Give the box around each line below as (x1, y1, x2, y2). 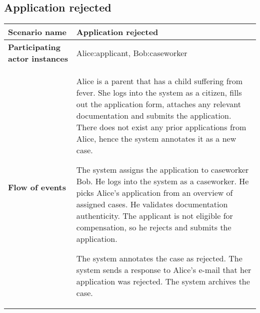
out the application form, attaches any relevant (76, 98, 241, 110)
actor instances (8, 53, 68, 65)
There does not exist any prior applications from (76, 121, 246, 133)
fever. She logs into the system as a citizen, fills (76, 87, 242, 99)
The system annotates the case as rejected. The (76, 252, 242, 264)
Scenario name (8, 26, 66, 38)
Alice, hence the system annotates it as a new (76, 133, 236, 145)
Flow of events (8, 181, 66, 193)
